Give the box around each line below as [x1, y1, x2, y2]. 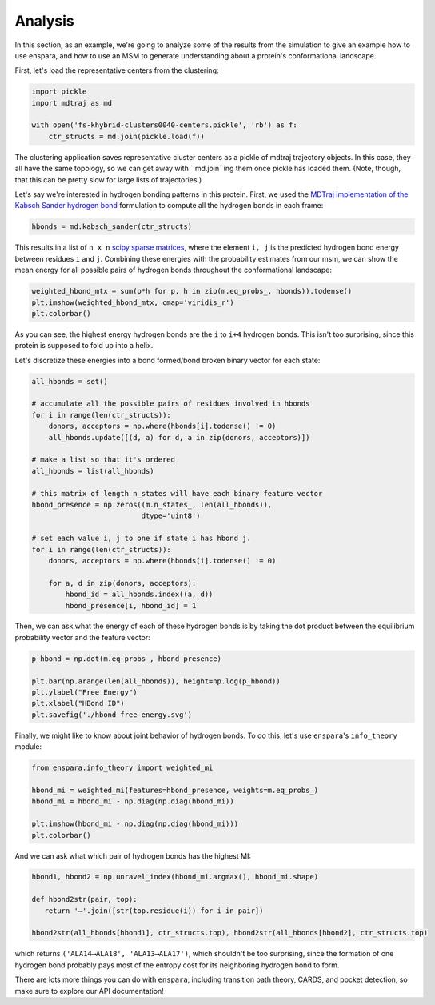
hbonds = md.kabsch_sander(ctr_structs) [31, 222, 192, 231]
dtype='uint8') [141, 511, 201, 520]
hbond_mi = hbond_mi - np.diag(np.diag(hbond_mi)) [31, 797, 235, 806]
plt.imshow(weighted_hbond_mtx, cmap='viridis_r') [31, 298, 235, 307]
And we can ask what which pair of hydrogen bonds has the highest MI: [14, 851, 252, 860]
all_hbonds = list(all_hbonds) [31, 466, 155, 475]
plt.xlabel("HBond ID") [31, 699, 126, 708]
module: [14, 742, 42, 751]
